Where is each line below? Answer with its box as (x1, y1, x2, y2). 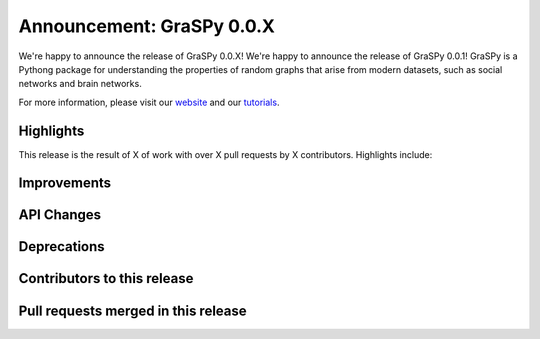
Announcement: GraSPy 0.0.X (18, 15, 275, 37)
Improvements (18, 175, 112, 192)
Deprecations (18, 238, 105, 255)
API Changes (18, 206, 102, 224)
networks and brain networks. (18, 78, 142, 90)
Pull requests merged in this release (18, 302, 247, 319)
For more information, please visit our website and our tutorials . (18, 96, 280, 108)
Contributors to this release (18, 270, 194, 287)
